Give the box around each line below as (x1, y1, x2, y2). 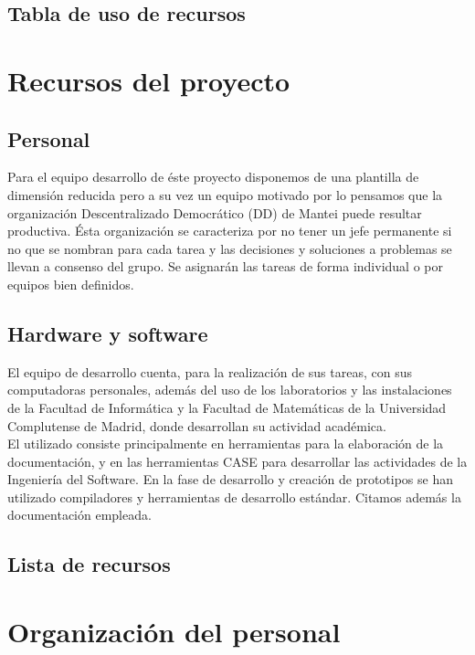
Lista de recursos (7, 550, 171, 578)
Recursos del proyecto (7, 61, 290, 99)
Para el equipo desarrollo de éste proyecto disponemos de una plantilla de (7, 167, 419, 186)
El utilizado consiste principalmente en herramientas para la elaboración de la (7, 434, 444, 453)
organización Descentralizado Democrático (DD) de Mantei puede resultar (7, 203, 422, 222)
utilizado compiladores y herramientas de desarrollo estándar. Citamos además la (7, 487, 461, 506)
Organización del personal (7, 613, 341, 650)
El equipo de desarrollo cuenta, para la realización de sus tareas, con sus (7, 362, 413, 381)
